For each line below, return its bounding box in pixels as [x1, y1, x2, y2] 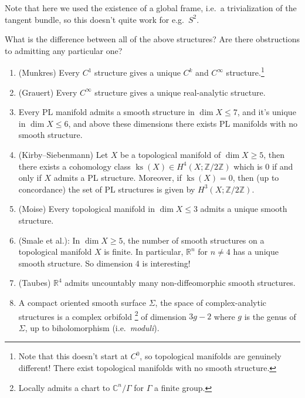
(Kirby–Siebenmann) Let [18, 149, 109, 160]
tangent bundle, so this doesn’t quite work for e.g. [5, 13, 184, 25]
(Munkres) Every [18, 66, 80, 79]
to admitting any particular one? [5, 44, 123, 56]
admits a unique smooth [200, 203, 287, 215]
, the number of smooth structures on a [123, 234, 265, 246]
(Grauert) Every [18, 86, 77, 98]
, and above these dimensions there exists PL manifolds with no [68, 117, 298, 129]
